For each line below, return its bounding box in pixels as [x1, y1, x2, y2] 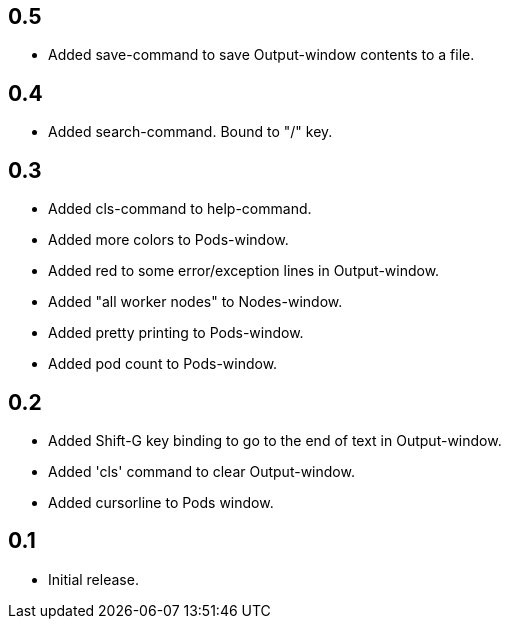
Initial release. [48, 570, 139, 588]
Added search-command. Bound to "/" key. [48, 123, 333, 141]
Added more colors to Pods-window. [48, 231, 289, 249]
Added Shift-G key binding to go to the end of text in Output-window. [48, 431, 502, 449]
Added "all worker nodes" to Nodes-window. [48, 293, 343, 311]
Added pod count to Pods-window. [48, 355, 278, 373]
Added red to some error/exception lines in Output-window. [48, 262, 440, 280]
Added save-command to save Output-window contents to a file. [48, 46, 475, 64]
